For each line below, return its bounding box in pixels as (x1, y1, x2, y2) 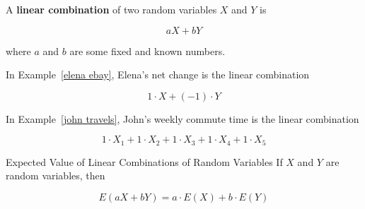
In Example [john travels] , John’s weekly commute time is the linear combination (6, 111, 359, 126)
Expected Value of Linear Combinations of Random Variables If (6, 154, 283, 169)
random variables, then (6, 168, 105, 183)
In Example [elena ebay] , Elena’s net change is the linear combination (6, 67, 310, 82)
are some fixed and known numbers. (69, 43, 226, 58)
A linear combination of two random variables (6, 2, 217, 16)
